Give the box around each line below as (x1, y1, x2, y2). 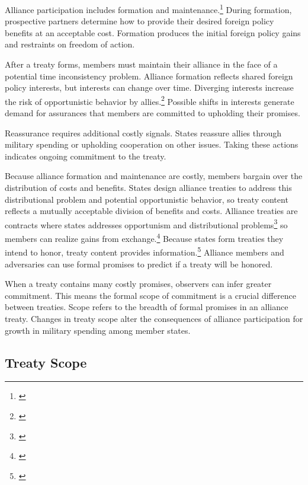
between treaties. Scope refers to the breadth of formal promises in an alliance (5, 301, 288, 313)
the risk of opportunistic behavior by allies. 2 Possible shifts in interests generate (5, 93, 294, 107)
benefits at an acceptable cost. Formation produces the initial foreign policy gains (5, 26, 301, 39)
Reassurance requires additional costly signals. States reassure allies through (5, 126, 282, 139)
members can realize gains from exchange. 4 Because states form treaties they (5, 231, 284, 244)
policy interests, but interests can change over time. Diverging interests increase (5, 81, 294, 94)
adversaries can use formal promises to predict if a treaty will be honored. (5, 257, 273, 270)
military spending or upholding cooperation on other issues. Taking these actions (5, 138, 299, 151)
